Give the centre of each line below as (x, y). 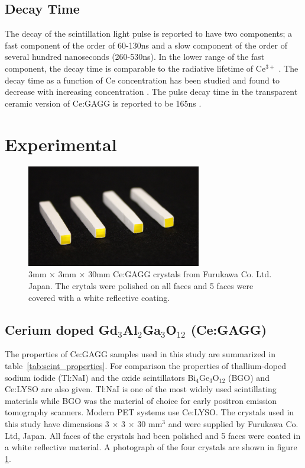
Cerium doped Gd (61, 329)
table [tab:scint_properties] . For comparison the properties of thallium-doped (146, 366)
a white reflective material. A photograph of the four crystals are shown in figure (151, 447)
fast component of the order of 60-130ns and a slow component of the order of (146, 45)
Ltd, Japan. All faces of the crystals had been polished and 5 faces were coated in (153, 435)
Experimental (61, 144)
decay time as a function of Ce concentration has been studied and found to (142, 80)
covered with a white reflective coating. (99, 297)
